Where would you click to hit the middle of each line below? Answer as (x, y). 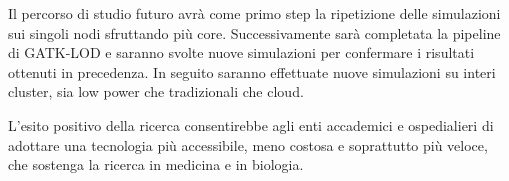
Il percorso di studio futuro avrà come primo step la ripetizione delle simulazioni (254, 13)
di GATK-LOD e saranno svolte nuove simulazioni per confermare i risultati (241, 52)
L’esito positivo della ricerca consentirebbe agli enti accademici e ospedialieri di (251, 124)
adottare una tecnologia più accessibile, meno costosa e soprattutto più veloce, (248, 144)
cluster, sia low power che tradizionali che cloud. (156, 91)
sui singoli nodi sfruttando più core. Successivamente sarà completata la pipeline (254, 32)
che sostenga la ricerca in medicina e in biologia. (156, 164)
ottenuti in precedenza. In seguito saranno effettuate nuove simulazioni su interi (252, 71)
